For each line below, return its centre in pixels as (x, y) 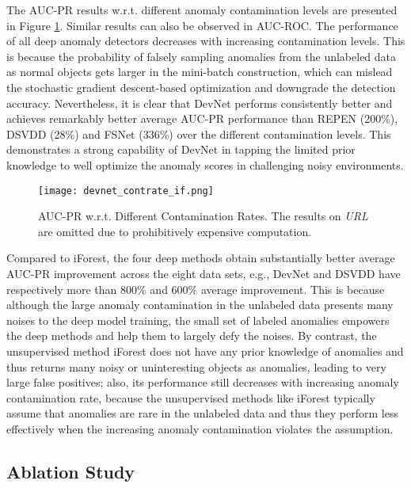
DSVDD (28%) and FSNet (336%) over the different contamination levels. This (199, 133)
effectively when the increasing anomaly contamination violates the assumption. (200, 428)
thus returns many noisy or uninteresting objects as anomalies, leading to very (196, 366)
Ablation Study (71, 471)
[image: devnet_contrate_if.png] (126, 191)
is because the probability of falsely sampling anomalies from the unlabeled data (202, 56)
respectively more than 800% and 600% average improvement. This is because (196, 289)
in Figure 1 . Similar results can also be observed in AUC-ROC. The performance (202, 25)
